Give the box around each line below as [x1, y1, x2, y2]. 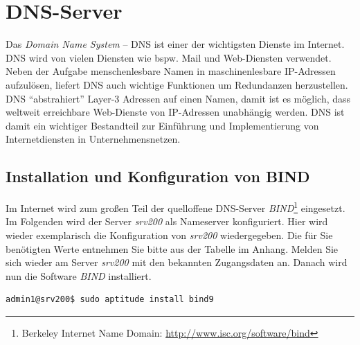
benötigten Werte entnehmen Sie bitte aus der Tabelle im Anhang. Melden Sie [6, 241, 339, 256]
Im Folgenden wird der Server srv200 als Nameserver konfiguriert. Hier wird [6, 214, 328, 229]
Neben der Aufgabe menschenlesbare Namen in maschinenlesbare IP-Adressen [6, 64, 336, 78]
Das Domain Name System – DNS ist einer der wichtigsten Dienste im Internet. [6, 37, 345, 51]
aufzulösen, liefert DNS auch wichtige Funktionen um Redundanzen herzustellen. [6, 77, 348, 91]
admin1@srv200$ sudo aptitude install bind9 [6, 294, 214, 305]
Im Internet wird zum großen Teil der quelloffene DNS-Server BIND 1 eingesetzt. [6, 199, 345, 215]
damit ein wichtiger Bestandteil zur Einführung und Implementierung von [6, 118, 319, 132]
